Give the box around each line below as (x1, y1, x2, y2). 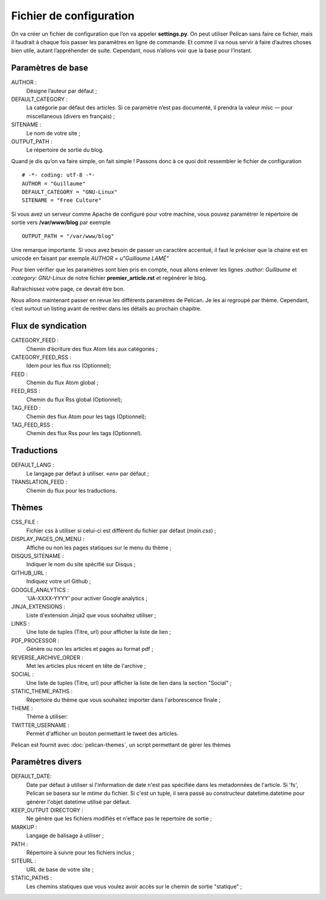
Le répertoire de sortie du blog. (26, 146, 104, 154)
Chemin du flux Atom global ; (26, 379, 99, 386)
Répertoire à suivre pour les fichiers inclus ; (26, 849, 135, 856)
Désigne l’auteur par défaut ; (26, 87, 97, 94)
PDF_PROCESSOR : (11, 636, 60, 644)
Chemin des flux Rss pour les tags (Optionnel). (26, 430, 142, 437)
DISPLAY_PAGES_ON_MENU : (11, 536, 85, 543)
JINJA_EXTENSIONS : (11, 603, 66, 610)
